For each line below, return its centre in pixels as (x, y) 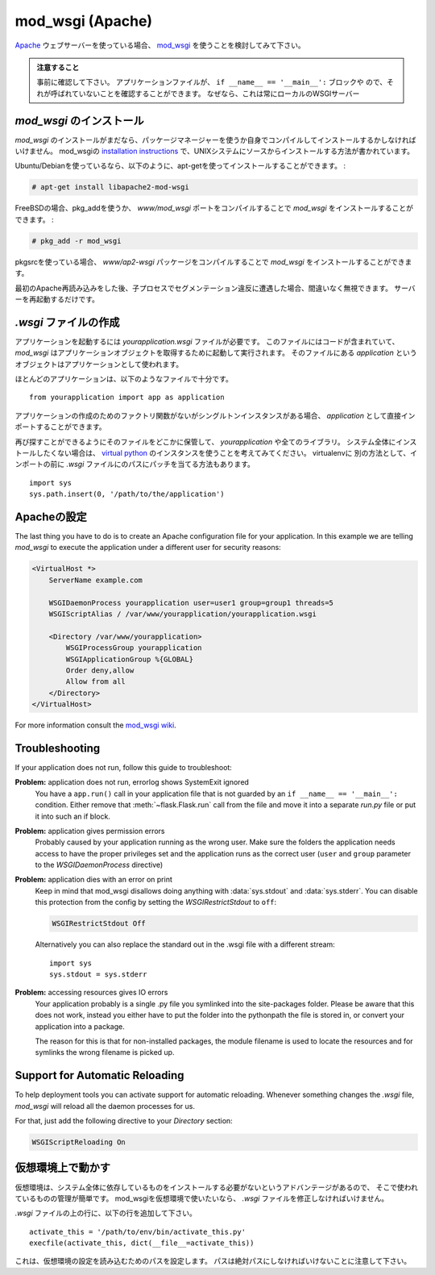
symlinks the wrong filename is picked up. (105, 1052)
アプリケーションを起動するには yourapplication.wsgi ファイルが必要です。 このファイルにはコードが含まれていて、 (207, 341)
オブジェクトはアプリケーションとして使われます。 (99, 364)
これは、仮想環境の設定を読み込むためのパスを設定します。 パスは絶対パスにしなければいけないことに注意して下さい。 (213, 1261)
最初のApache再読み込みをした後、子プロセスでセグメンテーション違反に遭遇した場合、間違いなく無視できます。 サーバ (215, 288)
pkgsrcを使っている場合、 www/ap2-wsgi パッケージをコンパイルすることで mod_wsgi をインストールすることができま (213, 261)
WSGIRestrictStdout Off (99, 924)
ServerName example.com (95, 580)
